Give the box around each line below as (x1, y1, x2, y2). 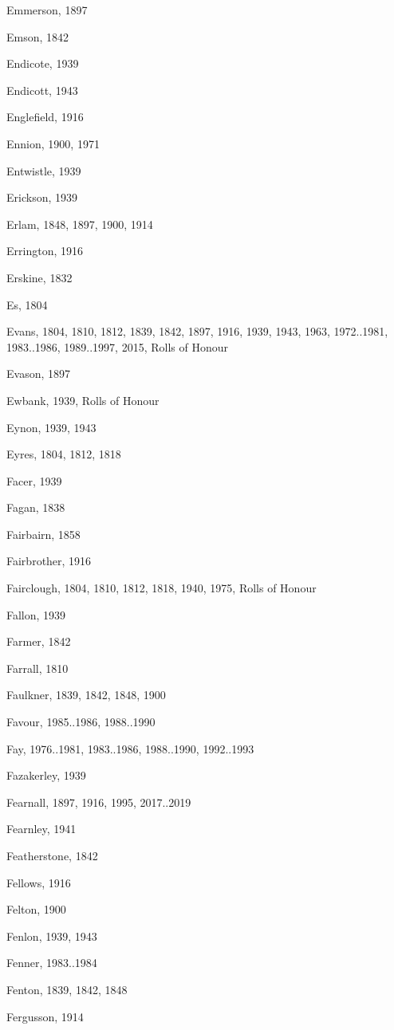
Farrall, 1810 (6, 659, 69, 676)
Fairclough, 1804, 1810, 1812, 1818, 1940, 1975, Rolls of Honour (6, 580, 317, 596)
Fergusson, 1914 (6, 1008, 84, 1024)
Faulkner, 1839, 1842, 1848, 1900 (6, 686, 166, 703)
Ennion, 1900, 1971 (6, 135, 100, 151)
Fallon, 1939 (6, 606, 66, 623)
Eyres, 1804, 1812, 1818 (6, 446, 121, 462)
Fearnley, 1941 (6, 820, 77, 837)
